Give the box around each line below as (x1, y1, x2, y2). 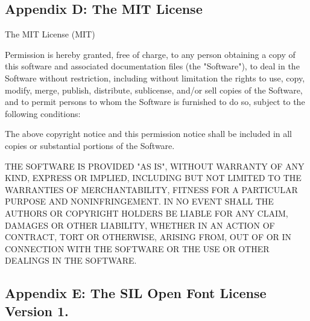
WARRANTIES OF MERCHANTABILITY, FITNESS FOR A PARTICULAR (5, 183, 298, 195)
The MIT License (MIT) (5, 28, 95, 40)
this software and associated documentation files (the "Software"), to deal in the (5, 60, 300, 72)
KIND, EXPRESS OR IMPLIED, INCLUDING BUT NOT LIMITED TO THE (5, 171, 302, 184)
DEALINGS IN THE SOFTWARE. (5, 254, 137, 267)
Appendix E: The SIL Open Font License (5, 284, 267, 302)
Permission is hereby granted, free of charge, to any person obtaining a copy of (5, 48, 296, 60)
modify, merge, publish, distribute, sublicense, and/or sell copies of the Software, (5, 83, 303, 96)
